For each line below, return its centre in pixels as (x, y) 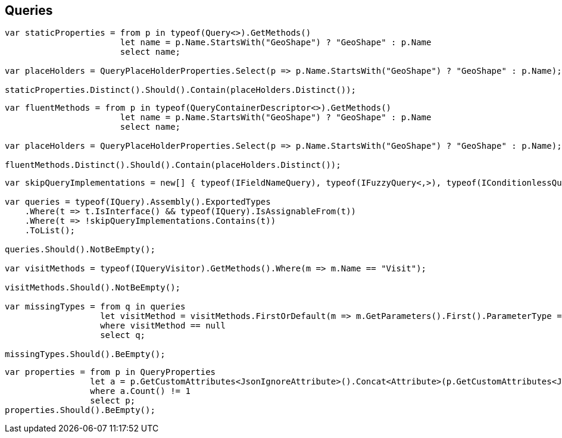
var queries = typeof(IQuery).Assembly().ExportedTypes (138, 202)
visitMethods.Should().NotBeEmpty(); (93, 288)
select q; (123, 335)
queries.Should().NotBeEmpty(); (80, 250)
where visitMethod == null (163, 326)
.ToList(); (50, 231)
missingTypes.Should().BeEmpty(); (85, 354)
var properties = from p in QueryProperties (110, 372)
